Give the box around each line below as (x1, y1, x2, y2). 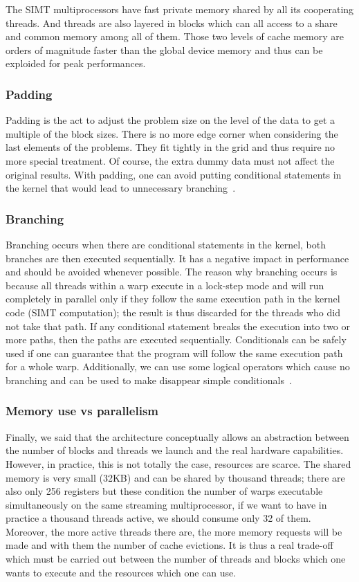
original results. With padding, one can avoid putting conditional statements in (6, 167, 342, 181)
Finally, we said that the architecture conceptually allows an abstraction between (6, 429, 349, 444)
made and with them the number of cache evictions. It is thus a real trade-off (6, 538, 333, 552)
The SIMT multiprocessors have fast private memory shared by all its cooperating (6, 2, 354, 16)
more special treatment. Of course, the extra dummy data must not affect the (6, 153, 335, 167)
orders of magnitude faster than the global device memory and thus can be (6, 42, 323, 57)
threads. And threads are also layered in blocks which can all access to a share (6, 15, 338, 30)
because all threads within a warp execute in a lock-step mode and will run (6, 278, 324, 292)
